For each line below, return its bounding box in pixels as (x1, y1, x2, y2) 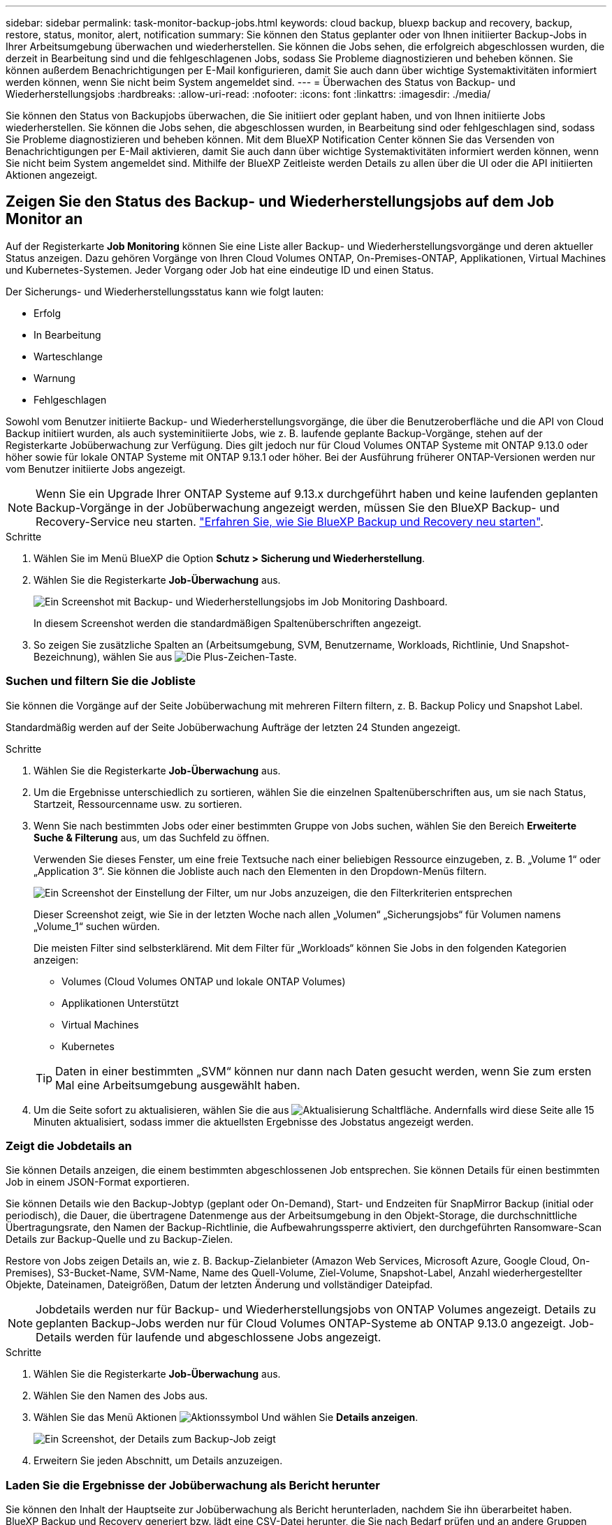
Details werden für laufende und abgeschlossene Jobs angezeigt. (36, 1330, 381, 1345)
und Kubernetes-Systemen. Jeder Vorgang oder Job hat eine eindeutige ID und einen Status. (6, 263, 434, 276)
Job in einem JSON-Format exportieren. (6, 1176, 190, 1188)
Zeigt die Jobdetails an (6, 1138, 132, 1153)
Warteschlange (34, 350, 103, 362)
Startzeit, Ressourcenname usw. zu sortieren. (34, 797, 242, 810)
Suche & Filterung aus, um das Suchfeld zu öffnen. (34, 831, 270, 843)
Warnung (34, 371, 75, 384)
